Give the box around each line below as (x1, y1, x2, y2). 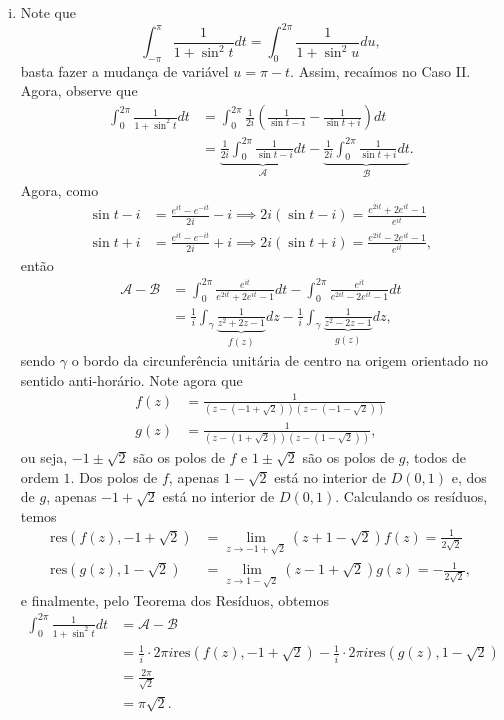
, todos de (405, 447, 466, 468)
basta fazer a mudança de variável (20, 60, 229, 81)
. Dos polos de (70, 466, 158, 487)
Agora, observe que (20, 80, 138, 101)
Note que (20, 2, 77, 22)
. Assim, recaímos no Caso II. (290, 60, 471, 81)
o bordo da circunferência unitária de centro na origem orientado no (71, 350, 489, 371)
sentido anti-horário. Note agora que (20, 369, 243, 390)
